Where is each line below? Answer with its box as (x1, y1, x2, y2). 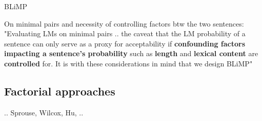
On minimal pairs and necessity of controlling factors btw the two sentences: (4, 18, 244, 29)
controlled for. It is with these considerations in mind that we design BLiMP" (4, 58, 253, 68)
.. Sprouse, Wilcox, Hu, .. (4, 107, 84, 117)
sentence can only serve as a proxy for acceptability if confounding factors (4, 38, 246, 49)
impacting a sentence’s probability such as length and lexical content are (4, 48, 258, 59)
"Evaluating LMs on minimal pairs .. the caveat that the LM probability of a (4, 28, 246, 39)
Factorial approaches (4, 83, 115, 99)
